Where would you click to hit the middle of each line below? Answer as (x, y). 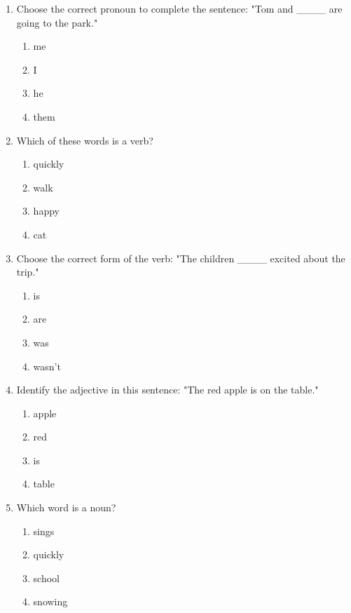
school (47, 578)
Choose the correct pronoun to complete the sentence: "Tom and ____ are (179, 8)
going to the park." (57, 22)
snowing (50, 601)
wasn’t (47, 366)
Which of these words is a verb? (85, 140)
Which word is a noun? (66, 507)
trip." (28, 272)
